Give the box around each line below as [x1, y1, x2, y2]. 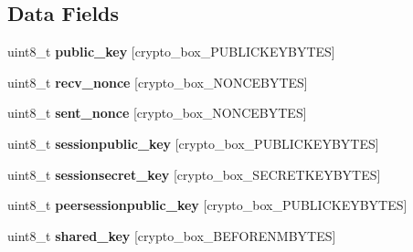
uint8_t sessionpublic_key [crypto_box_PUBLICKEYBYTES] [7, 133, 379, 152]
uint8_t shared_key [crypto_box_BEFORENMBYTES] [7, 226, 336, 245]
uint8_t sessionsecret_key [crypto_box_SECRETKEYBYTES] [7, 164, 381, 184]
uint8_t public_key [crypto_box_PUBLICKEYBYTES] [7, 42, 335, 61]
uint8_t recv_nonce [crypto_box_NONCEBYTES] [7, 72, 308, 91]
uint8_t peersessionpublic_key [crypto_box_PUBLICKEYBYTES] [7, 195, 408, 215]
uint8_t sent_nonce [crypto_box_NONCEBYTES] [7, 103, 307, 122]
